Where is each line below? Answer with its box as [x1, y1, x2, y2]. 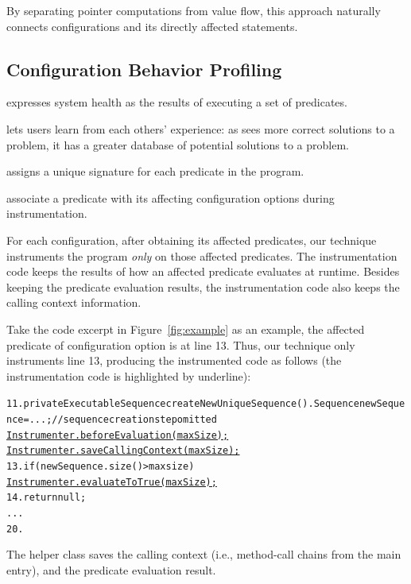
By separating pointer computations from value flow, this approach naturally [6, 2, 381, 18]
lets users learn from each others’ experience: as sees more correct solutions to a [6, 120, 395, 137]
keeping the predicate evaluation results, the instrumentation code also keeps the [6, 278, 400, 295]
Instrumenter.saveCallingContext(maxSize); [6, 445, 240, 457]
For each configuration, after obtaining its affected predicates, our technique [6, 231, 377, 248]
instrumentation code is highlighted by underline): [6, 367, 251, 384]
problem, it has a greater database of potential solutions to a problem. [6, 136, 349, 153]
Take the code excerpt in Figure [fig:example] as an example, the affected [6, 320, 365, 337]
